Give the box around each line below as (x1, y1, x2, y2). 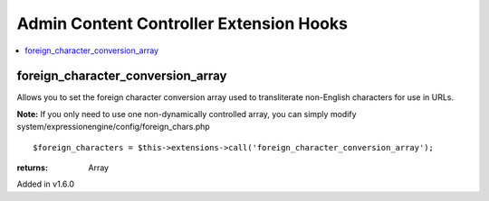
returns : (16, 162, 49, 173)
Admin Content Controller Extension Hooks (16, 14, 349, 33)
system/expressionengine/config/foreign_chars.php (16, 122, 210, 132)
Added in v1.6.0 (16, 178, 75, 189)
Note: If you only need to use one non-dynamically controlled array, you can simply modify (16, 108, 357, 119)
